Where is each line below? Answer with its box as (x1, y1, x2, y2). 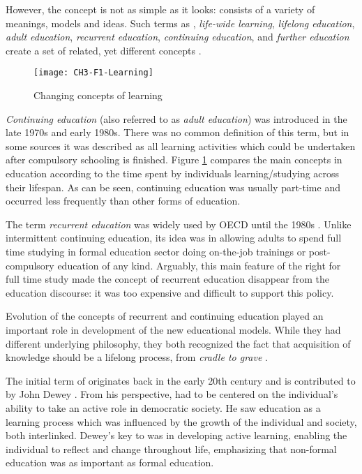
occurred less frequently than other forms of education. (6, 193, 241, 208)
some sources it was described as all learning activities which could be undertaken (6, 138, 356, 153)
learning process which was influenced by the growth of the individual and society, (6, 414, 357, 429)
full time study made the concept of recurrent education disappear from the (6, 272, 329, 286)
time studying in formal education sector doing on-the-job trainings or (6, 244, 306, 258)
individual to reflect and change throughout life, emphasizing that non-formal (6, 441, 337, 456)
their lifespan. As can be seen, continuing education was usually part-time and (6, 179, 340, 194)
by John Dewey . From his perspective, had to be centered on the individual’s (6, 387, 338, 401)
